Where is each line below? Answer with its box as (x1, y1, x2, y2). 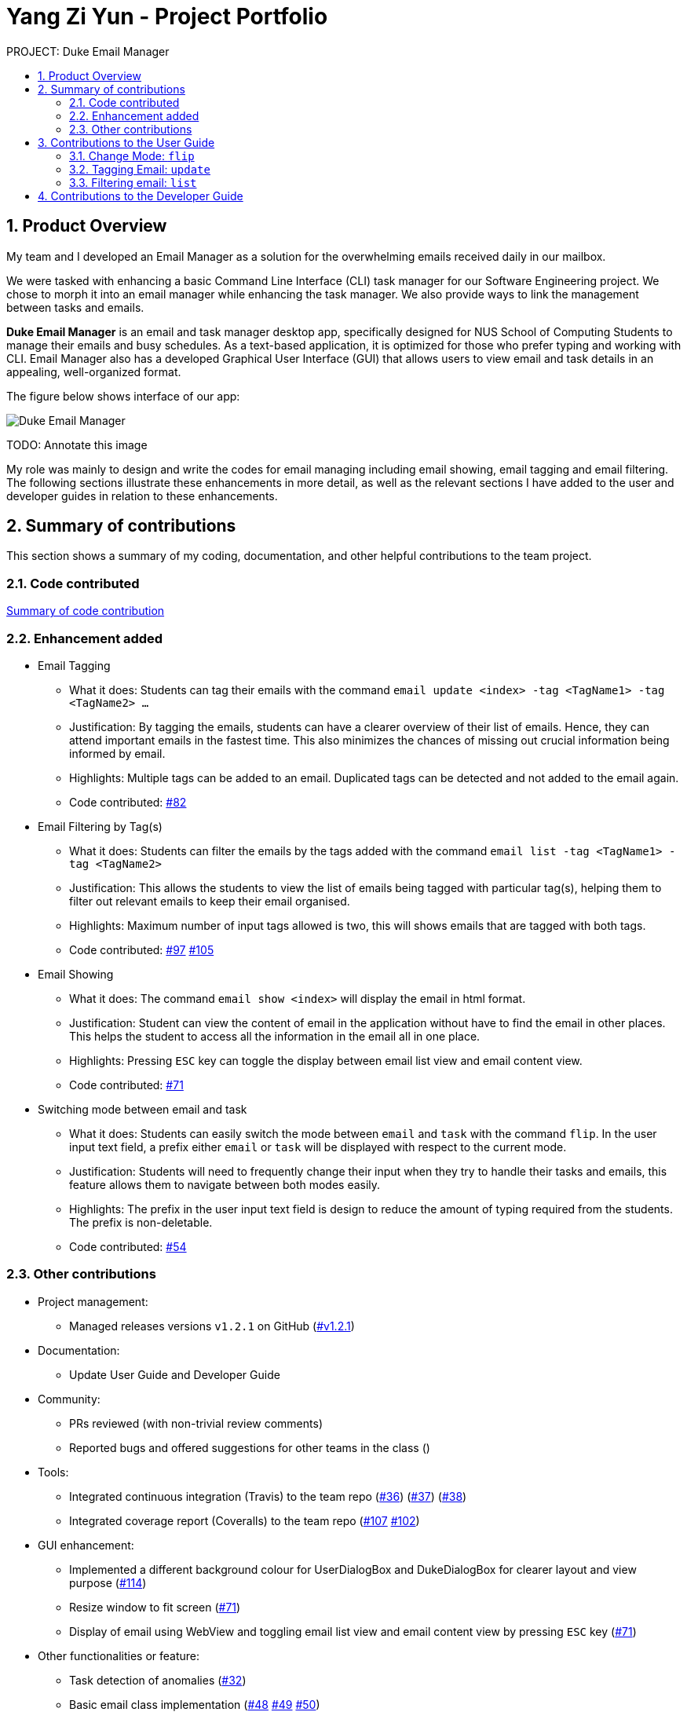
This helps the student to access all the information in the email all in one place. (69, 1029, 481, 1043)
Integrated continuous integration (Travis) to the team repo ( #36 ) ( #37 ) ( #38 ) (69, 1489, 467, 1503)
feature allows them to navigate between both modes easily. (69, 1177, 381, 1191)
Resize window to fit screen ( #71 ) (69, 1600, 241, 1614)
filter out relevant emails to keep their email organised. (69, 894, 350, 908)
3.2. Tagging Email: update (69, 162, 210, 176)
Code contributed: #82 (69, 795, 187, 809)
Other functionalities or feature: (38, 1648, 200, 1663)
